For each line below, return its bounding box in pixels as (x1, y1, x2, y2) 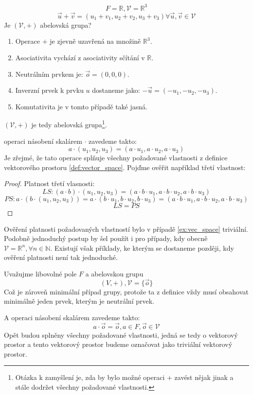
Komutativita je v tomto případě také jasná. (15, 101, 147, 111)
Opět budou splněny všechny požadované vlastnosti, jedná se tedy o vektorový (4, 329, 238, 340)
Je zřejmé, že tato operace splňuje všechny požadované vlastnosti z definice (4, 153, 228, 163)
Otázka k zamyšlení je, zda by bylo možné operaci (15, 372, 165, 382)
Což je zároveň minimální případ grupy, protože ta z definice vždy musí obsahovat (4, 286, 249, 296)
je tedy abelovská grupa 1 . (31, 118, 107, 129)
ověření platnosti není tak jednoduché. (4, 252, 118, 262)
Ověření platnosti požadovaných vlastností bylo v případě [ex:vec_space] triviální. (4, 223, 248, 234)
